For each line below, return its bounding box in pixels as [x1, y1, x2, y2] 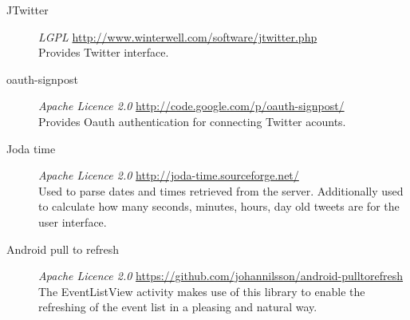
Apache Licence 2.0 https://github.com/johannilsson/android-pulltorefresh [38, 267, 404, 284]
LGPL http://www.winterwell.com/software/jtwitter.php [38, 28, 317, 45]
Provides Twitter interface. [38, 44, 169, 61]
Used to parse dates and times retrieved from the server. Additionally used [38, 182, 404, 199]
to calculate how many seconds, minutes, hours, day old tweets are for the [38, 198, 400, 215]
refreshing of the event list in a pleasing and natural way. [38, 298, 317, 315]
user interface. [38, 213, 107, 230]
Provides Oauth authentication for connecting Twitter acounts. [38, 113, 346, 129]
